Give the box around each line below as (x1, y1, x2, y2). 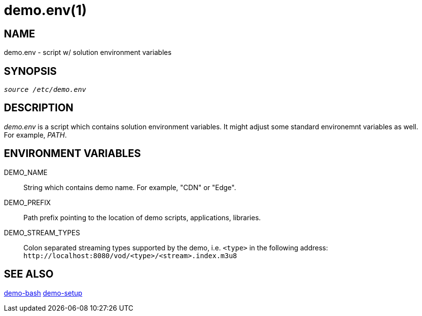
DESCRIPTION (4, 102, 74, 114)
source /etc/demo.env (4, 86, 86, 94)
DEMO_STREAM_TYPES (4, 228, 80, 237)
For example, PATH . (4, 130, 67, 139)
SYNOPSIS (4, 65, 57, 77)
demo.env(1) (4, 2, 87, 18)
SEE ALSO (4, 268, 54, 281)
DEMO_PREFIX (4, 198, 51, 207)
